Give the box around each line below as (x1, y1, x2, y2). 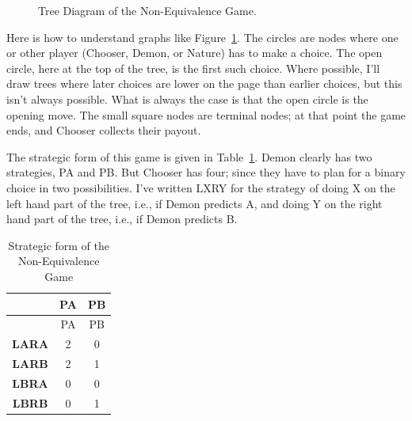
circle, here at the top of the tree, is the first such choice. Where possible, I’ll (6, 59, 380, 76)
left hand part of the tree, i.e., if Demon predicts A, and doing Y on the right (6, 195, 383, 211)
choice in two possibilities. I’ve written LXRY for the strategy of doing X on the (6, 179, 395, 195)
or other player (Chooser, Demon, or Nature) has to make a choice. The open (6, 44, 383, 61)
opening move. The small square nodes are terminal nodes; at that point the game (6, 106, 406, 123)
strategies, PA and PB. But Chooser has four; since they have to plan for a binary (6, 164, 406, 180)
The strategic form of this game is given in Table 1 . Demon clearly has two (6, 148, 372, 165)
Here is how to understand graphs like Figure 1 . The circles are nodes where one (6, 28, 399, 45)
